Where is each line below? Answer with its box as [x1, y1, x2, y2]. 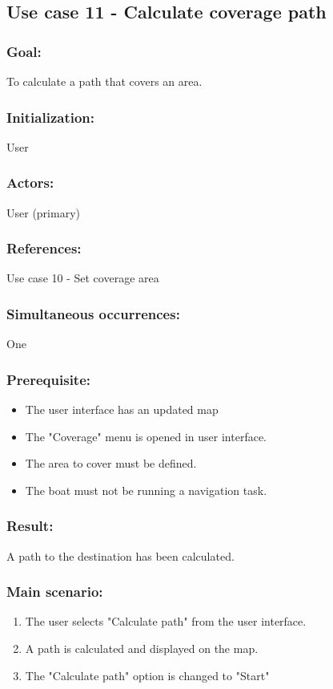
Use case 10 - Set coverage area [6, 270, 159, 286]
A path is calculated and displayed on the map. [25, 640, 259, 657]
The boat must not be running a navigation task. [25, 481, 267, 498]
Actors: [6, 172, 54, 193]
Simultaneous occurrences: [6, 303, 180, 323]
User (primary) [6, 204, 80, 221]
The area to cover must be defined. [25, 455, 197, 472]
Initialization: [6, 107, 95, 127]
